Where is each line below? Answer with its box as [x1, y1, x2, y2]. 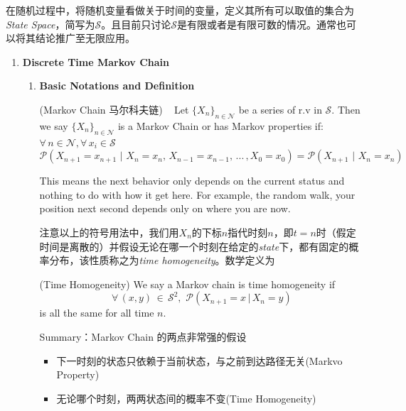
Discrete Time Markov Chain [22, 54, 170, 69]
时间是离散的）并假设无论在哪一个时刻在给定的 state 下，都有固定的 [39, 239, 349, 253]
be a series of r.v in [238, 102, 322, 116]
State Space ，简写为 [6, 16, 95, 31]
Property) [56, 367, 100, 382]
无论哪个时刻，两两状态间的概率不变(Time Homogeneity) [56, 390, 316, 405]
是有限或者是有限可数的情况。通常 [176, 16, 336, 31]
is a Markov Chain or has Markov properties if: [117, 118, 324, 133]
